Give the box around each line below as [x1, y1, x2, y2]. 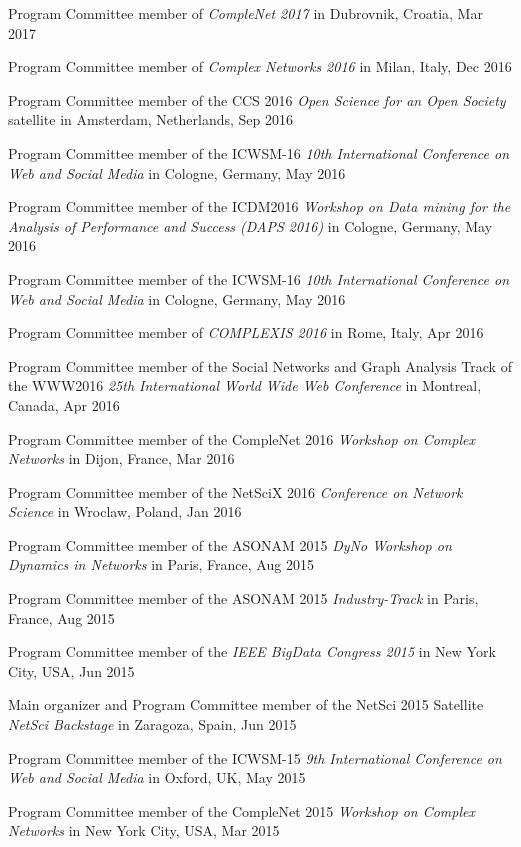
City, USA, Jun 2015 [8, 660, 135, 681]
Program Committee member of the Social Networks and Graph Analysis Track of [8, 355, 512, 376]
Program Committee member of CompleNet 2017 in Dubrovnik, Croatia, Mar [8, 3, 483, 23]
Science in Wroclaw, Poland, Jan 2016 [8, 501, 242, 522]
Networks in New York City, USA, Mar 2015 [8, 820, 280, 841]
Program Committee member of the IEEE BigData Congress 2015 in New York [8, 641, 496, 662]
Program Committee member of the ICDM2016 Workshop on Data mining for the [8, 196, 511, 217]
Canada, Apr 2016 [8, 394, 120, 415]
